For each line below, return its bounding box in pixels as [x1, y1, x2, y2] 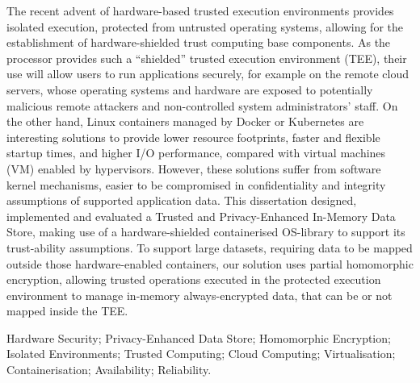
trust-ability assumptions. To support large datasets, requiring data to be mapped [6, 239, 413, 256]
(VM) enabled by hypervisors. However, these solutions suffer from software [6, 160, 381, 177]
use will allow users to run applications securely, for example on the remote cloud [6, 65, 409, 82]
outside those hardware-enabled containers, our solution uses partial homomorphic [6, 255, 414, 272]
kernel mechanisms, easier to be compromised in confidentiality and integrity [6, 176, 386, 193]
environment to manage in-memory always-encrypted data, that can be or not [6, 286, 393, 303]
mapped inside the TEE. [6, 302, 128, 319]
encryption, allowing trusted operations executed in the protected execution [6, 271, 381, 288]
